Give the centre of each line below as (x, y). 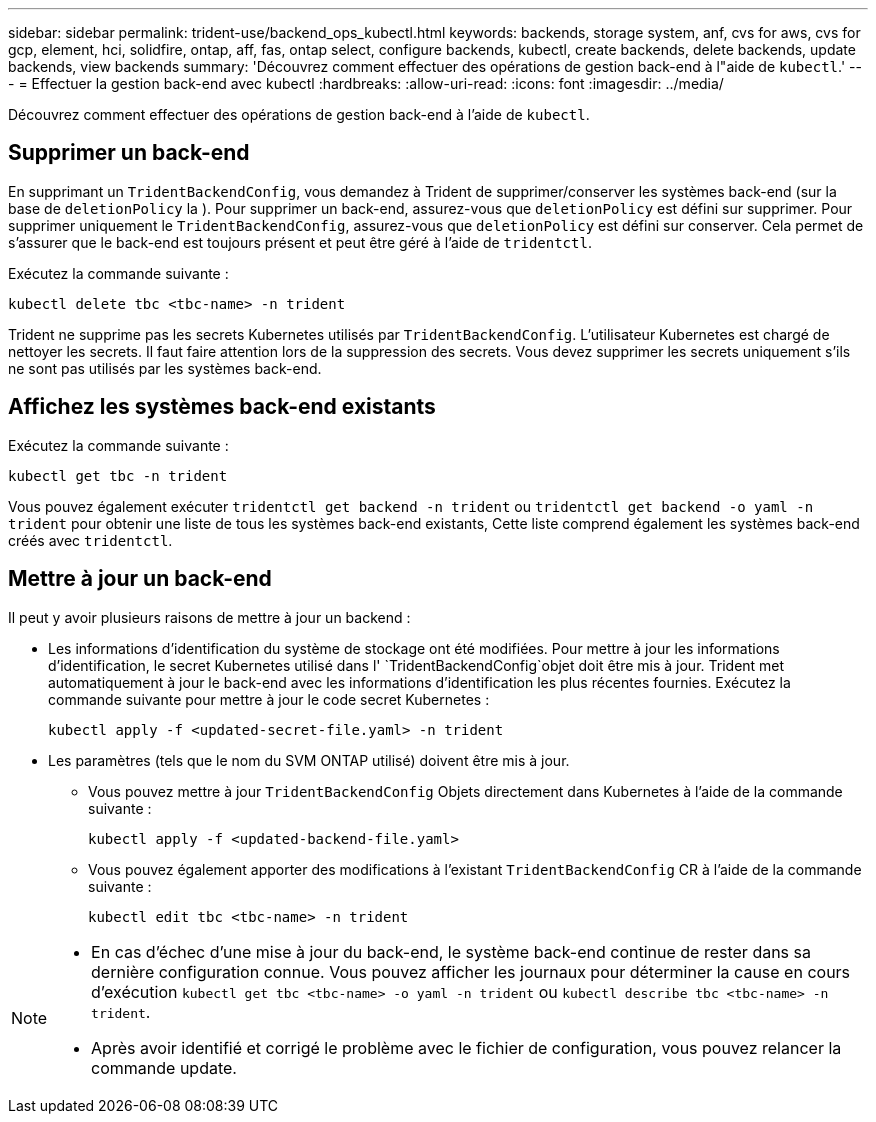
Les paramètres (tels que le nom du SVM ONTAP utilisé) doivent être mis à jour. (309, 760)
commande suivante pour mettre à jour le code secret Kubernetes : (269, 699)
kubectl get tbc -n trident (118, 475)
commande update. (164, 1067)
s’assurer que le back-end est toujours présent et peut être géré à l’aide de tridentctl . (300, 242)
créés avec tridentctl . (90, 540)
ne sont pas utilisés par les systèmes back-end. (165, 368)
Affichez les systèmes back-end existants (222, 407)
